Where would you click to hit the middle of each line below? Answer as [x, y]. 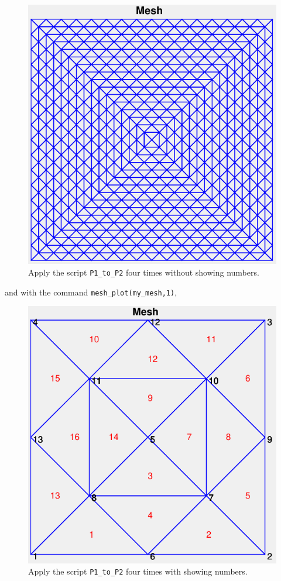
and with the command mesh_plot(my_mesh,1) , [91, 292]
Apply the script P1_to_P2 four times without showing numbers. [144, 272]
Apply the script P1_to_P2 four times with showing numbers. [138, 571]
